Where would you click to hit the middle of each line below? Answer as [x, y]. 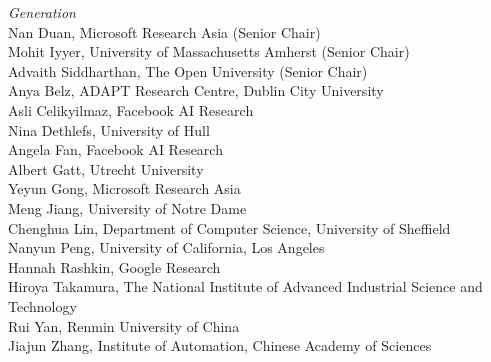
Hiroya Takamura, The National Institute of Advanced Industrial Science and [245, 286]
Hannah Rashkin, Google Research [114, 266]
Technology [42, 305]
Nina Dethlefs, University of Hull [109, 129]
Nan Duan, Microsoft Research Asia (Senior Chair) [164, 31]
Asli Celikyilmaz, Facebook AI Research [131, 109]
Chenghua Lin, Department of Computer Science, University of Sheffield [229, 227]
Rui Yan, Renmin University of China [124, 325]
